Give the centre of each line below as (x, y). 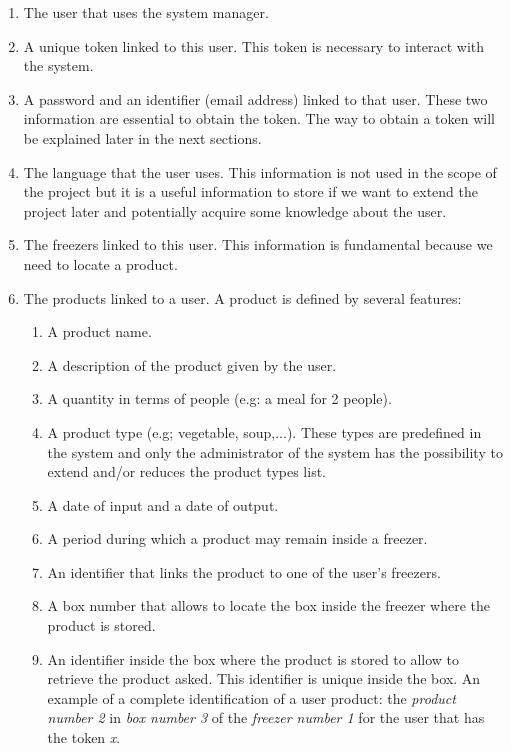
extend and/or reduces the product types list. (187, 471)
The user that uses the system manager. (146, 12)
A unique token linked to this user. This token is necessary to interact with (254, 45)
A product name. (99, 331)
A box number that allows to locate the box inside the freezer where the (269, 605)
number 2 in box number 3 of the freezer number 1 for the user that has (266, 717)
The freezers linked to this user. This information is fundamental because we (258, 244)
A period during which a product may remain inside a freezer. (237, 538)
